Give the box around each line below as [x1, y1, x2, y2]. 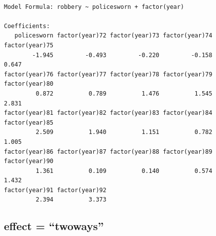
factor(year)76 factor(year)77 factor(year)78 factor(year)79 [4, 70, 213, 78]
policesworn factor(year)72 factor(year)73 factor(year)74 [14, 32, 213, 39]
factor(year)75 [4, 41, 54, 49]
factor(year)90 [4, 158, 54, 165]
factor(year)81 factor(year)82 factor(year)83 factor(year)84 [4, 109, 213, 117]
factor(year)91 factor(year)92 [4, 186, 107, 194]
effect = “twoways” [4, 218, 104, 234]
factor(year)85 [4, 119, 54, 126]
